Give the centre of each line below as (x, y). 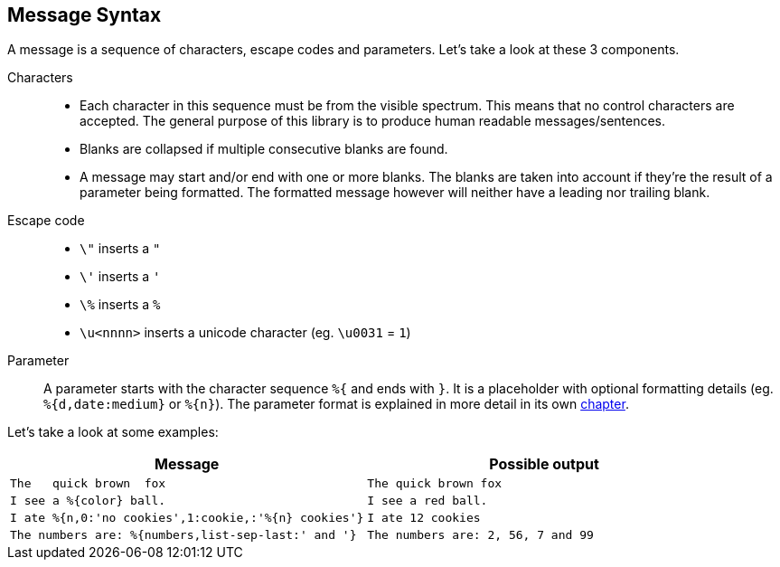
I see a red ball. (428, 501)
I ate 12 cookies (424, 518)
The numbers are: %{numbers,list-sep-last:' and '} (183, 535)
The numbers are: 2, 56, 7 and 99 (480, 535)
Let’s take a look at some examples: (113, 432)
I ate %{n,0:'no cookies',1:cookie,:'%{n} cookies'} (187, 518)
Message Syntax (85, 15)
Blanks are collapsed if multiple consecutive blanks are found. (264, 149)
